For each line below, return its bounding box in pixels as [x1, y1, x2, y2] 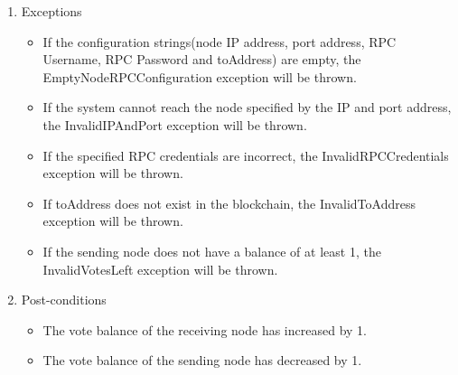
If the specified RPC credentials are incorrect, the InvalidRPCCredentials [42, 145, 449, 164]
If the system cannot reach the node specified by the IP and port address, [42, 98, 452, 117]
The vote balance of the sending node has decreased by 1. [42, 351, 362, 370]
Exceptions [21, 2, 82, 20]
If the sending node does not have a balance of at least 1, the [42, 241, 381, 260]
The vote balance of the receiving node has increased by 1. [42, 320, 367, 339]
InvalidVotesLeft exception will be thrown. [42, 259, 278, 278]
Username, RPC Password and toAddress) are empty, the [42, 50, 361, 69]
